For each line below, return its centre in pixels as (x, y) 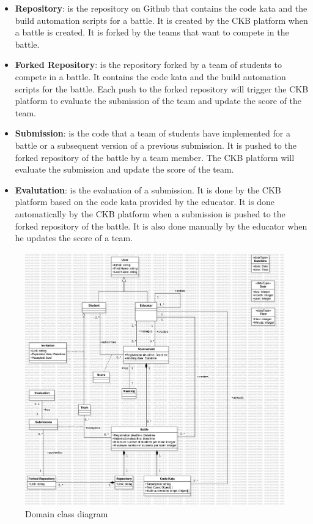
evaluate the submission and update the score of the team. (124, 169)
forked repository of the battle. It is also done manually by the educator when (161, 226)
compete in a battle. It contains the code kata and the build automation (150, 76)
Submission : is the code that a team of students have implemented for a (153, 133)
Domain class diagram (67, 513)
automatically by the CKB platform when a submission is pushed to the (150, 213)
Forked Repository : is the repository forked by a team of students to (148, 65)
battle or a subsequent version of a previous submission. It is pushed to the (156, 145)
